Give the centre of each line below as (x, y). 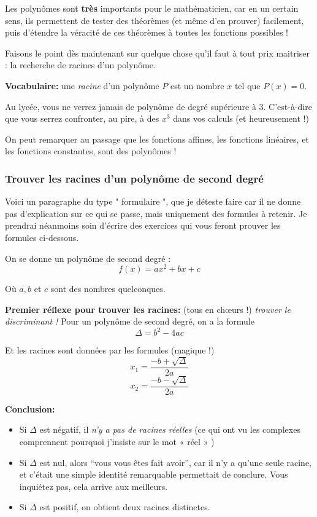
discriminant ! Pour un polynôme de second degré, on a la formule (130, 321)
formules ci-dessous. (42, 237)
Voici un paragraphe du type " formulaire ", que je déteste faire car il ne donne (153, 201)
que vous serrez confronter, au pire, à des (82, 118)
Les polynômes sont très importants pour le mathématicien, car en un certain (152, 8)
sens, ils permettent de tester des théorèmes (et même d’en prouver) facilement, (155, 20)
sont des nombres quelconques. (108, 289)
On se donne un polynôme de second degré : (88, 258)
